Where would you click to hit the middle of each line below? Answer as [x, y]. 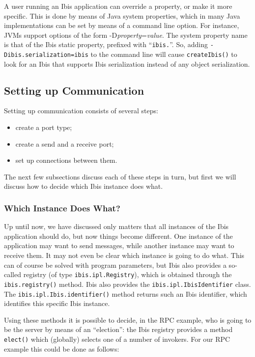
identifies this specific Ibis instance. [57, 303]
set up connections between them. [66, 160]
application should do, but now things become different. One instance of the [118, 236]
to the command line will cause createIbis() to [164, 54]
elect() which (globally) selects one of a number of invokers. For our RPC [117, 339]
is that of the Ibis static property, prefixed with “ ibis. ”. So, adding [106, 44]
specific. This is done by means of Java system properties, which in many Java [122, 15]
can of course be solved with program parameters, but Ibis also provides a [115, 265]
